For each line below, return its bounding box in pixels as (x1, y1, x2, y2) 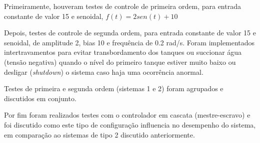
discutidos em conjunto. (4, 93, 76, 103)
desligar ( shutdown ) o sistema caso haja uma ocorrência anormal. (4, 66, 203, 77)
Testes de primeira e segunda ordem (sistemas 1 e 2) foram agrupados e (4, 83, 223, 94)
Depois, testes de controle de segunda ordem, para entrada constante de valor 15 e (4, 27, 256, 38)
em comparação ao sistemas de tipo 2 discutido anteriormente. (4, 129, 195, 140)
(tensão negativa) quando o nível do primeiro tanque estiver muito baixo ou (4, 56, 236, 67)
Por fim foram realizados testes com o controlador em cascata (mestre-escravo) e (4, 110, 250, 120)
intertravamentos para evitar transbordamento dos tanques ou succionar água (4, 47, 242, 57)
